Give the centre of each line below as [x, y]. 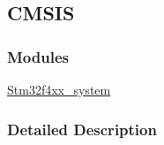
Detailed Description [82, 129]
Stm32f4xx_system [59, 89]
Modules [38, 56]
